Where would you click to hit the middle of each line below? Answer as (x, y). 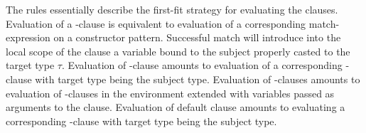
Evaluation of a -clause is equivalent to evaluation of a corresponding (156, 23)
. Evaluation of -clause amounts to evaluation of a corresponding (202, 65)
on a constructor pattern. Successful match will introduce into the (197, 37)
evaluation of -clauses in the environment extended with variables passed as (170, 93)
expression (28, 37)
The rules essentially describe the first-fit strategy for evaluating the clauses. (172, 9)
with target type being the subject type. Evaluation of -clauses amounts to (198, 79)
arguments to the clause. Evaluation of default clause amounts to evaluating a (176, 107)
